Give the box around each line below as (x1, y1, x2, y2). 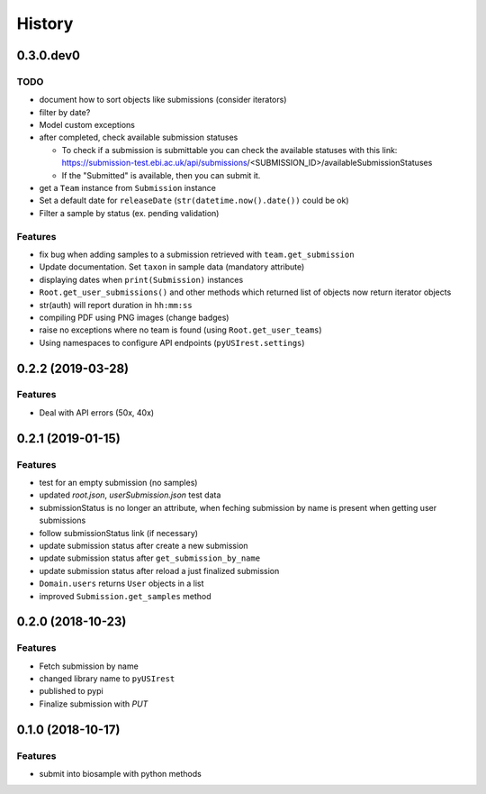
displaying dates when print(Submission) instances (39, 274, 244, 285)
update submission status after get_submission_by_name (39, 552, 261, 563)
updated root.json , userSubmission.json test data (39, 489, 221, 500)
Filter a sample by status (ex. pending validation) (39, 207, 220, 218)
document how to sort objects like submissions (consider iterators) (39, 95, 287, 105)
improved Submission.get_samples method (39, 590, 211, 601)
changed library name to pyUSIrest (39, 673, 175, 684)
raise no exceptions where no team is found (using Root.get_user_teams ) (39, 324, 323, 335)
